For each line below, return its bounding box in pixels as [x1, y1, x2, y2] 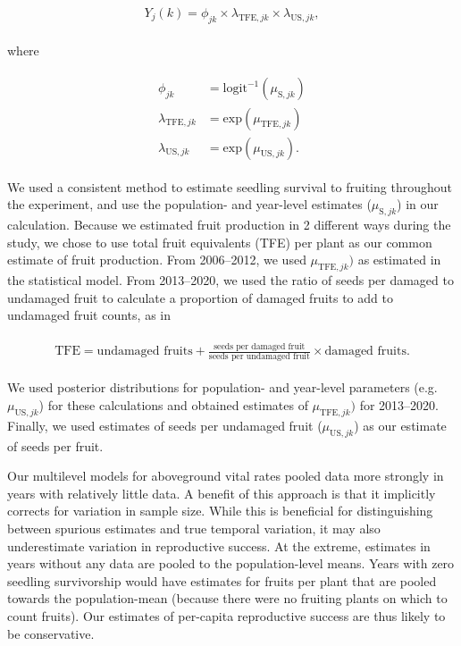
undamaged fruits [96, 345, 193, 358]
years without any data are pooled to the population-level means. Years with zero [7, 554, 455, 573]
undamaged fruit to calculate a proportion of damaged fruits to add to [7, 288, 393, 306]
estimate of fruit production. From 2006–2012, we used [7, 250, 306, 269]
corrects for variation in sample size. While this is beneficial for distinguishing [7, 501, 433, 520]
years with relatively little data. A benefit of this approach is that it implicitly [7, 483, 436, 502]
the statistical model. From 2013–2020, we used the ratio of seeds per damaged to [7, 270, 454, 289]
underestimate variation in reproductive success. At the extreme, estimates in [7, 536, 431, 555]
